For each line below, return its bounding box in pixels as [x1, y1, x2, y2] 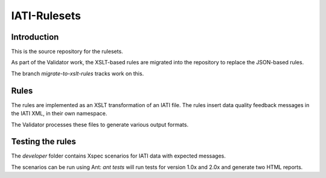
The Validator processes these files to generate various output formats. [11, 121, 189, 128]
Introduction [11, 32, 59, 42]
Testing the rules [11, 137, 77, 147]
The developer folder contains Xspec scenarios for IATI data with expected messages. [11, 152, 226, 159]
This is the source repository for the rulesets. [11, 48, 123, 55]
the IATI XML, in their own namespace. [11, 110, 107, 117]
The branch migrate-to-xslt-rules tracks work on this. [11, 70, 144, 77]
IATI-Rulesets [11, 9, 81, 22]
